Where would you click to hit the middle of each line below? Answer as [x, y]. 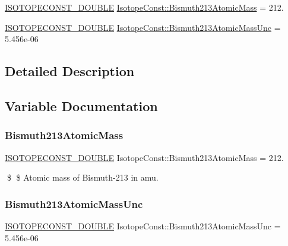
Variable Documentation [81, 105]
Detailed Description [70, 71]
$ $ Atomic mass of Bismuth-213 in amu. [83, 177]
